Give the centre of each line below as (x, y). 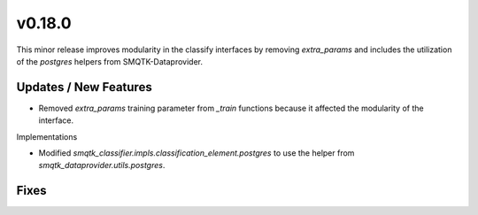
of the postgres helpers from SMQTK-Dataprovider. (110, 61)
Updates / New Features (84, 87)
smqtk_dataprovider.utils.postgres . (102, 165)
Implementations (47, 136)
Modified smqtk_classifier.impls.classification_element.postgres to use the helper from (197, 153)
